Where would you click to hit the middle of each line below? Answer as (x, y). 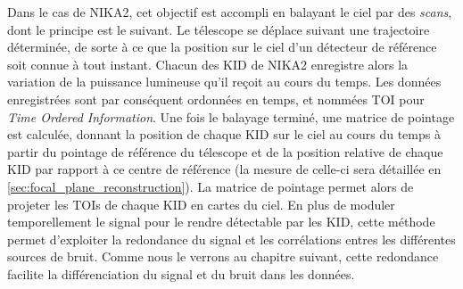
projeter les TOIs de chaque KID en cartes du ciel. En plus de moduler (201, 204)
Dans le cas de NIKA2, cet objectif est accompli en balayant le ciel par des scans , (230, 12)
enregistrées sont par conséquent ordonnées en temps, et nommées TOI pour (216, 99)
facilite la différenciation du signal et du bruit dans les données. (181, 273)
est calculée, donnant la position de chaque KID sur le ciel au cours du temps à (224, 134)
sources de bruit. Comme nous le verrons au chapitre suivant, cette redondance (223, 256)
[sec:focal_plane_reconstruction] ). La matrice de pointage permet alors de (211, 186)
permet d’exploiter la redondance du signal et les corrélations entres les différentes (231, 239)
